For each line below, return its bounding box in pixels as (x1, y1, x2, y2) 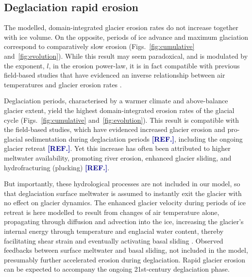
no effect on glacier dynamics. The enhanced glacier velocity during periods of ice (4, 197, 246, 208)
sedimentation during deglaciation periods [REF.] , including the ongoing (25, 133, 243, 144)
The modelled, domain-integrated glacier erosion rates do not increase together (4, 22, 238, 33)
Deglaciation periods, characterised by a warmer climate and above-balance (4, 96, 228, 106)
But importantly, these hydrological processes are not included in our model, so (4, 179, 240, 189)
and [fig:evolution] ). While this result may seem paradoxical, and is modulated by (4, 50, 248, 61)
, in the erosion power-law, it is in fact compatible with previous (49, 60, 240, 70)
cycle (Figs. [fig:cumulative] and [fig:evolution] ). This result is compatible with (4, 114, 239, 125)
